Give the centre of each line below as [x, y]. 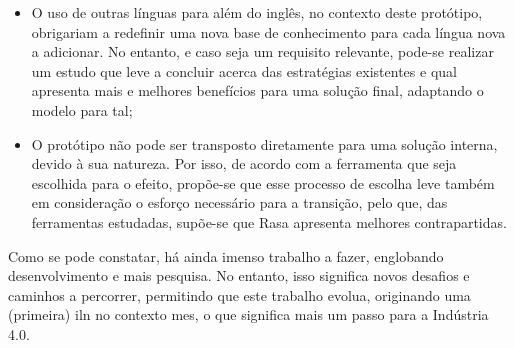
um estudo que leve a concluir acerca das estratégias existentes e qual [244, 70]
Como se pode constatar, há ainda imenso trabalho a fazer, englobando [226, 255]
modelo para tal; [82, 109]
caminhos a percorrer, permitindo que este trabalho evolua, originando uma [239, 294]
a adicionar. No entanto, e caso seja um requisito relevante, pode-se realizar [262, 51]
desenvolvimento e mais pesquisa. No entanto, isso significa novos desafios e [239, 275]
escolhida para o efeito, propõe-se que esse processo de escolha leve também [263, 182]
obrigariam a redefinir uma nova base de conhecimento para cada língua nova [268, 31]
